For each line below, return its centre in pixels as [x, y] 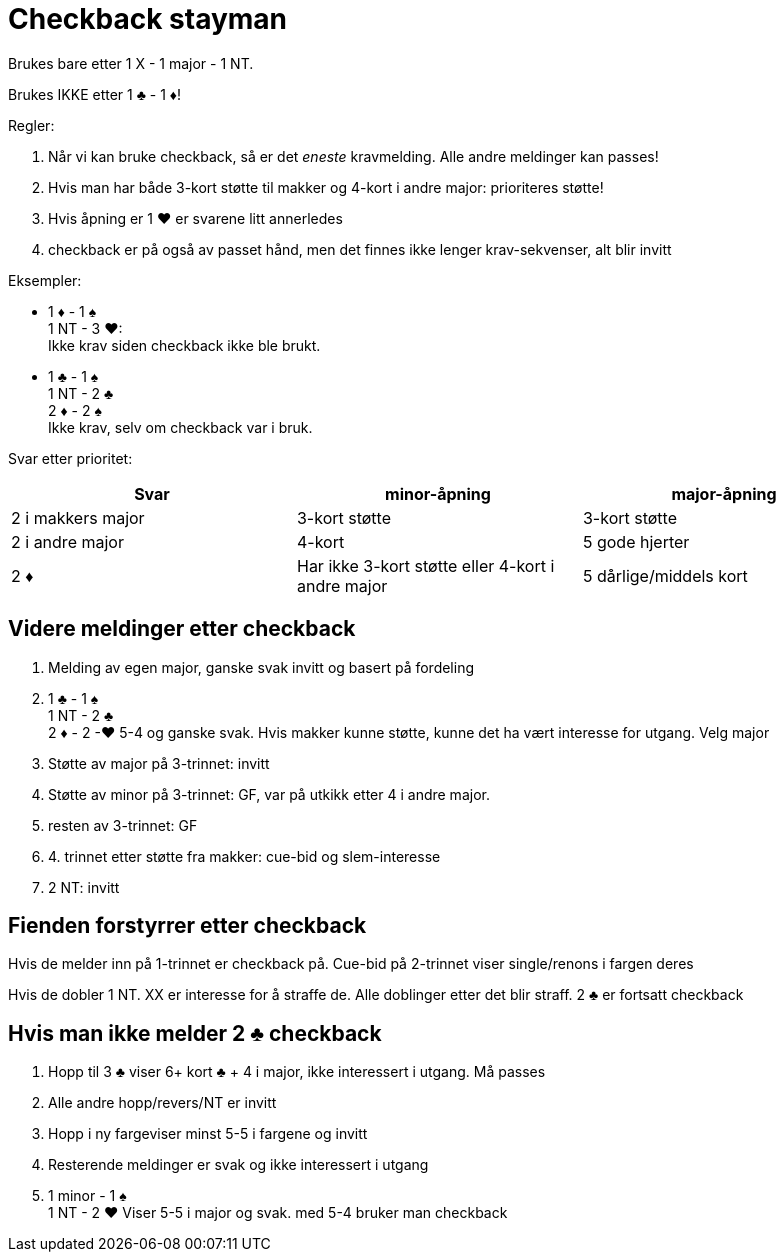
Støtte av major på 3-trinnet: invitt [159, 763]
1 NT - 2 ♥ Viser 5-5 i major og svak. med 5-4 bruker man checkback [278, 1213]
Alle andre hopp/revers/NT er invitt [162, 1103]
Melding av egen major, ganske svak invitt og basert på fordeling [261, 667]
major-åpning [724, 493]
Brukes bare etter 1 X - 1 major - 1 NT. [131, 63]
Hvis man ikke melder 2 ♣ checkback [195, 1033]
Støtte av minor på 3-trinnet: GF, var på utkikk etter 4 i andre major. [269, 794]
